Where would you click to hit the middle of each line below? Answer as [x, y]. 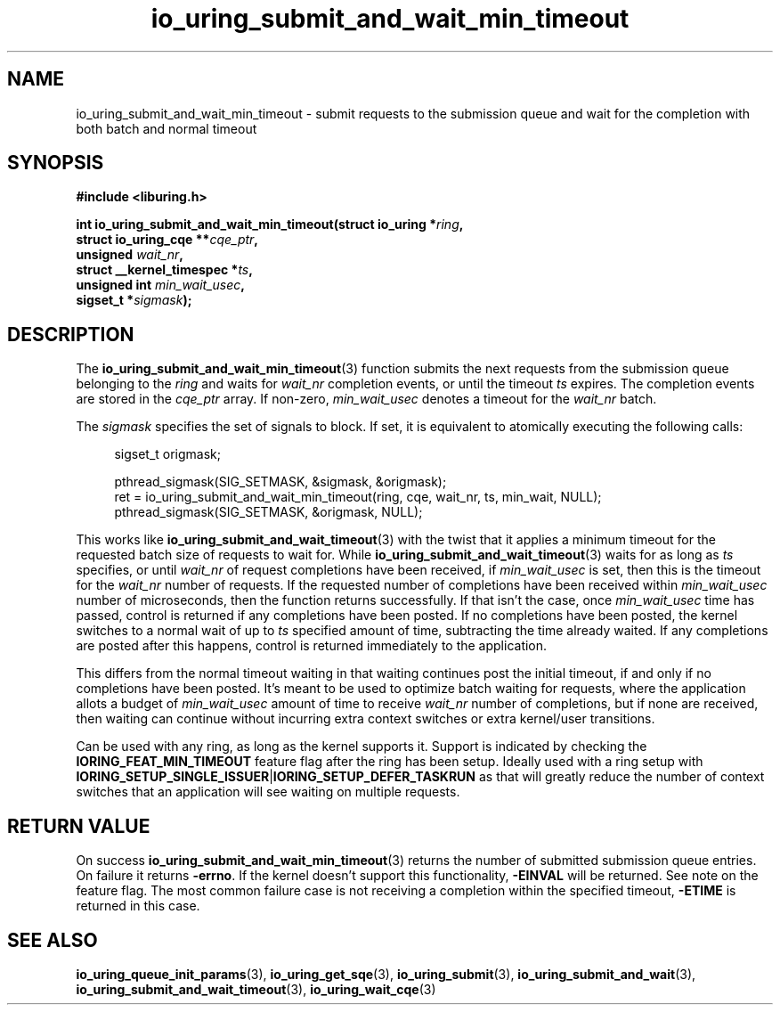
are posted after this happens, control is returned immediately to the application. [312, 646]
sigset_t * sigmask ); [134, 300]
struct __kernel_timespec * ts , [164, 270]
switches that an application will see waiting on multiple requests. [268, 792]
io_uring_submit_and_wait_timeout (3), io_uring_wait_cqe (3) [256, 989]
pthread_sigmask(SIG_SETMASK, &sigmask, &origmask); [280, 482]
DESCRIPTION [71, 334]
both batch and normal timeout [167, 128]
